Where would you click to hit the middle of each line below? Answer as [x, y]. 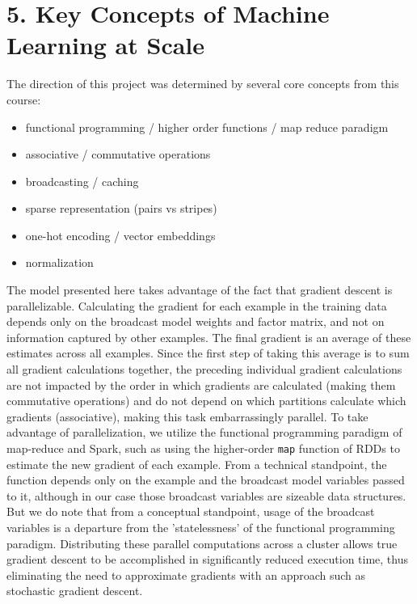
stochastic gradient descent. [75, 591]
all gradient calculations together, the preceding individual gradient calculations [204, 369]
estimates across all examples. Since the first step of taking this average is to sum [208, 353]
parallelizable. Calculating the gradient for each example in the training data [197, 305]
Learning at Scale [106, 45]
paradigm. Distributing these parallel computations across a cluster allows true [202, 543]
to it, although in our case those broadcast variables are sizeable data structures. [206, 495]
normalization [59, 262]
